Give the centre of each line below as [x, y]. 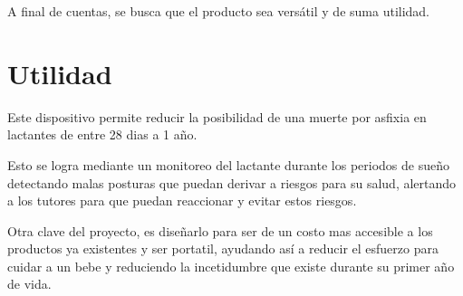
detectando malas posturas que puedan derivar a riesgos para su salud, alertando [232, 182]
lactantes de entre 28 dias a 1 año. [102, 134]
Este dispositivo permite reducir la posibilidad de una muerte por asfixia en [217, 116]
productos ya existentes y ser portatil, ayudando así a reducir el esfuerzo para [223, 248]
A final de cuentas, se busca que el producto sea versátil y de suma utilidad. [219, 11]
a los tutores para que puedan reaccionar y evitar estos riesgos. [182, 201]
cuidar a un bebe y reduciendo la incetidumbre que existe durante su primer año [231, 266]
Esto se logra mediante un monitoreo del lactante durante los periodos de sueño [228, 164]
